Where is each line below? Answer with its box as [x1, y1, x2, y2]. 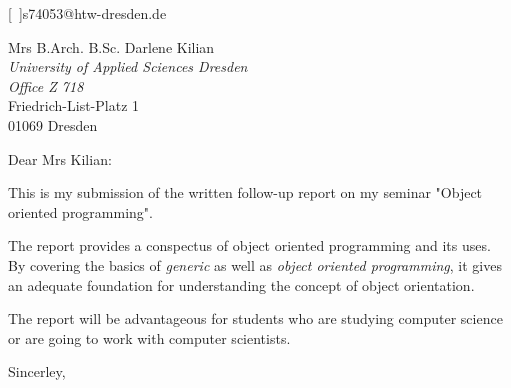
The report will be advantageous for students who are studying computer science [8, 308, 503, 329]
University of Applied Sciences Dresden [8, 56, 248, 77]
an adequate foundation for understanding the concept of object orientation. [8, 274, 475, 295]
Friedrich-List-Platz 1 [8, 95, 140, 116]
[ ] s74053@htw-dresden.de [8, 3, 167, 23]
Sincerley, [8, 361, 66, 382]
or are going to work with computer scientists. [8, 327, 291, 348]
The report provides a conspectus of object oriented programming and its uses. [8, 235, 491, 256]
